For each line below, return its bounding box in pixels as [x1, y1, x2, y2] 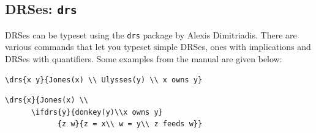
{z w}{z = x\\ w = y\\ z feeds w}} [57, 120, 203, 129]
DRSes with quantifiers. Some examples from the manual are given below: [5, 52, 282, 65]
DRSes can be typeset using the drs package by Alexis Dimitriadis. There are [5, 28, 297, 41]
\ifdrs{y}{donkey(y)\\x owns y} [31, 107, 163, 117]
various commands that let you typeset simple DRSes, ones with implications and [5, 40, 311, 53]
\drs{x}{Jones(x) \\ [5, 96, 89, 105]
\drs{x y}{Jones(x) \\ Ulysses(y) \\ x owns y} [5, 75, 203, 84]
